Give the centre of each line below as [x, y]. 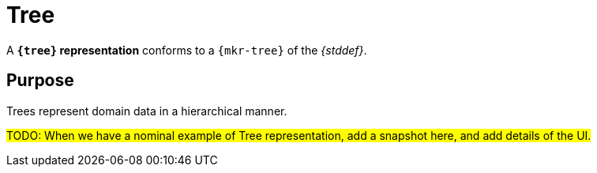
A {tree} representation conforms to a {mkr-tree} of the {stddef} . [187, 50]
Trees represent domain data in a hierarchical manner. [147, 111]
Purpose [40, 81]
